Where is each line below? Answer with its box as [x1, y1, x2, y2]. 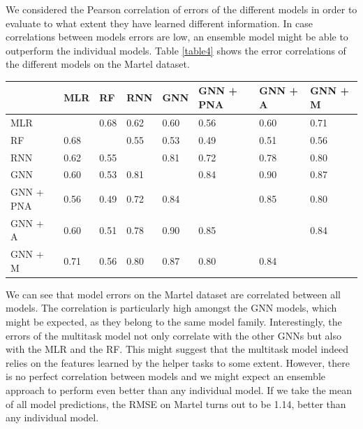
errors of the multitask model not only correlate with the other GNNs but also [6, 328, 341, 342]
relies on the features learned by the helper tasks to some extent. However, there [6, 355, 350, 370]
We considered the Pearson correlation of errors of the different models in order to [6, 2, 357, 16]
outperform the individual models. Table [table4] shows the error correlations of [6, 43, 346, 57]
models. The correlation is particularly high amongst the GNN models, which [6, 300, 337, 315]
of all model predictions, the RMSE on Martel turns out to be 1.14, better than [6, 396, 346, 411]
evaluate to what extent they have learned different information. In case [6, 15, 313, 30]
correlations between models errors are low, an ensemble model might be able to [6, 29, 348, 44]
